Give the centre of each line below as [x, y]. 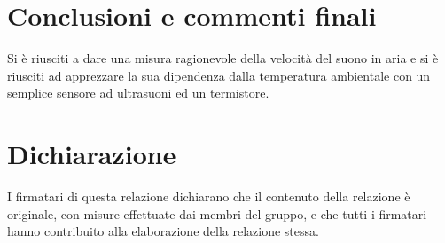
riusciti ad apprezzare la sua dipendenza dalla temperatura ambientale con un [219, 75]
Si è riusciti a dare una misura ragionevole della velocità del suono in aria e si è [223, 58]
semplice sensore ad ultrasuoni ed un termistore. [138, 93]
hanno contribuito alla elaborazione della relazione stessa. [163, 231]
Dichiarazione [92, 154]
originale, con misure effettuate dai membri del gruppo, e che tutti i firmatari [217, 213]
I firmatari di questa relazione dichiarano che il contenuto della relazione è [209, 196]
